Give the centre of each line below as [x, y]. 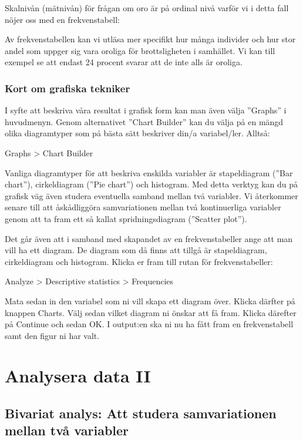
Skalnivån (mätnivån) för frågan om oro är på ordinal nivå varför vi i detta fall [147, 8]
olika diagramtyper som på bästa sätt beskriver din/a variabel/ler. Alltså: [137, 133]
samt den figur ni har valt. [52, 335]
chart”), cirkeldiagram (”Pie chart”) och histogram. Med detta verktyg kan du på [151, 184]
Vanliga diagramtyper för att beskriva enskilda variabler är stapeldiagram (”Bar [149, 172]
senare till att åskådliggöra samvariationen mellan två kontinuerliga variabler [143, 207]
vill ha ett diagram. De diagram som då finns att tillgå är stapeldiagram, [136, 250]
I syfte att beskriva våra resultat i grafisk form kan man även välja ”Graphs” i [146, 110]
